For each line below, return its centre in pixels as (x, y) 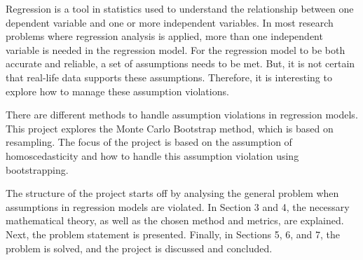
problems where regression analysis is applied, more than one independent (164, 36)
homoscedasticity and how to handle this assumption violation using (152, 155)
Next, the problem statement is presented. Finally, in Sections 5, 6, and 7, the (173, 234)
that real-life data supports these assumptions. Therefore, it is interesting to (169, 77)
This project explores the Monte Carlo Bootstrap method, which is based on (170, 128)
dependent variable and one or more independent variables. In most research (170, 22)
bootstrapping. (37, 169)
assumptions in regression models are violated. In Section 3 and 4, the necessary (178, 206)
